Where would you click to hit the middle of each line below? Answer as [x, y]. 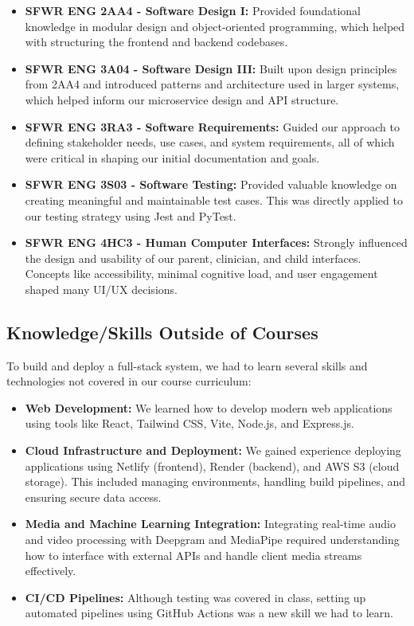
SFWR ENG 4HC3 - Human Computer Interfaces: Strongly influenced [216, 243]
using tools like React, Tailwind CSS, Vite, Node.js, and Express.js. [189, 423]
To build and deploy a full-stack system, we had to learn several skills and [187, 365]
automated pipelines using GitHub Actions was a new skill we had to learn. [209, 613]
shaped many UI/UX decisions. [101, 289]
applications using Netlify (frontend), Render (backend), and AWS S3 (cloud [212, 466]
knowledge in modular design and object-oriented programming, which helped [215, 26]
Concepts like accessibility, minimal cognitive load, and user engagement [201, 274]
